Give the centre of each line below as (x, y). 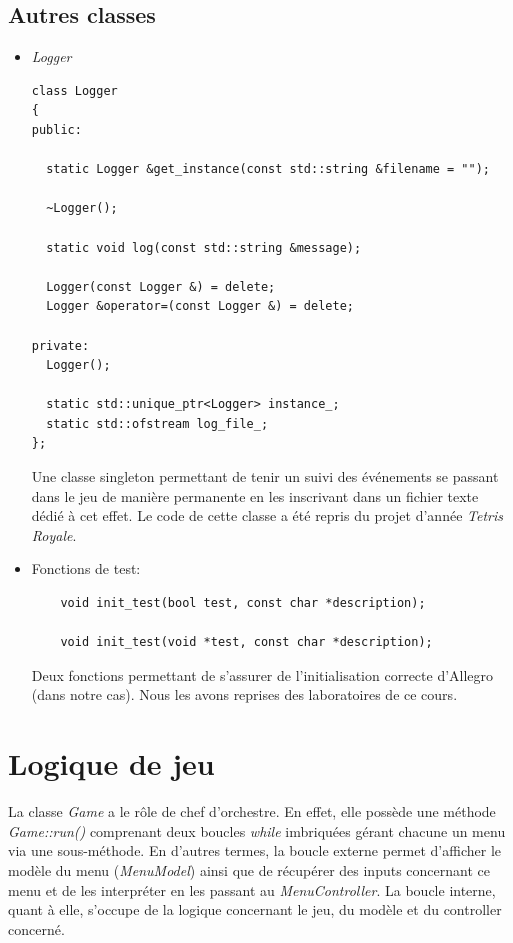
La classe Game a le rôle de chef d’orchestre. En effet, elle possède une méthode (252, 811)
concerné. (36, 928)
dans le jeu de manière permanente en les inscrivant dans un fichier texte (255, 495)
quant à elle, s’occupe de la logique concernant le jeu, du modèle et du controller (255, 909)
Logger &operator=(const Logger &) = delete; (200, 306)
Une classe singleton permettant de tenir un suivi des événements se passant (265, 476)
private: (60, 345)
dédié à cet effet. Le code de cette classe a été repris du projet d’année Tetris (267, 515)
